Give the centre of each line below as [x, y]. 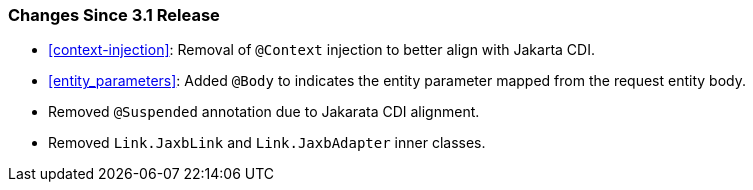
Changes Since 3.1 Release [114, 15]
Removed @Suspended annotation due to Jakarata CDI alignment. [264, 112]
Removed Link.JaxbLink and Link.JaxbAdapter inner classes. [267, 143]
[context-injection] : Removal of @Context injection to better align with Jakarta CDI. [321, 50]
